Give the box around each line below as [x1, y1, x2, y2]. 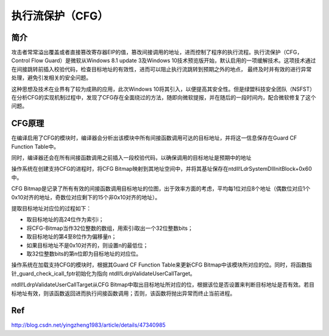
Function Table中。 [11, 143, 59, 150]
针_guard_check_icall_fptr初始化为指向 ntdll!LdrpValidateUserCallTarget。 [11, 270, 196, 277]
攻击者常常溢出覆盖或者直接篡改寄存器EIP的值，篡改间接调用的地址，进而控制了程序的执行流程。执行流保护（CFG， [11, 49, 303, 56]
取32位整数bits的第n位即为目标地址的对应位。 [26, 250, 142, 257]
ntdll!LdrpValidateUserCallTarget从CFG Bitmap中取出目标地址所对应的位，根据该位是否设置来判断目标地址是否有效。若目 [11, 281, 315, 288]
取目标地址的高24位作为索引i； [26, 216, 104, 223]
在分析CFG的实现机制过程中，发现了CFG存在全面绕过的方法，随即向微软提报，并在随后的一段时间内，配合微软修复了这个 [11, 94, 316, 101]
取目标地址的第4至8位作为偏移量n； [26, 233, 117, 240]
